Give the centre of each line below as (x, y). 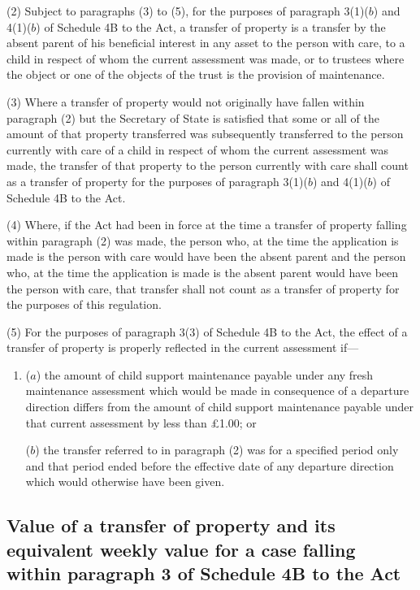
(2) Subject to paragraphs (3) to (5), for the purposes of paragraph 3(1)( (188, 11)
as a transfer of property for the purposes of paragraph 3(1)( (157, 181)
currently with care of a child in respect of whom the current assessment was (198, 149)
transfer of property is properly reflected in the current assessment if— (183, 347)
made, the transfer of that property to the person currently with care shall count (208, 165)
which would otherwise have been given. (125, 482)
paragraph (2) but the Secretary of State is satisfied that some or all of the (193, 117)
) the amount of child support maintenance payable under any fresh (205, 374)
